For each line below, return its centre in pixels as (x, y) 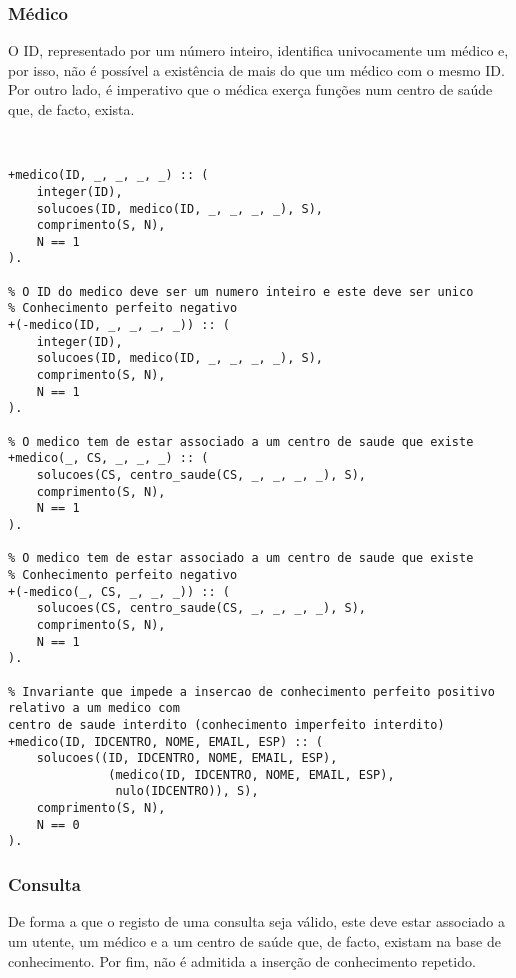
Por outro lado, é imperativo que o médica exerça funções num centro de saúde (250, 89)
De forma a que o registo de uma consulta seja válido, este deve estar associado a (256, 921)
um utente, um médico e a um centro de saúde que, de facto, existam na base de (254, 940)
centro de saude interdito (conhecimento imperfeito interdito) (226, 724)
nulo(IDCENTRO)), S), (187, 791)
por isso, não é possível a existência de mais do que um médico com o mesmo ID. (256, 69)
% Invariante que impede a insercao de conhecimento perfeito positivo (251, 691)
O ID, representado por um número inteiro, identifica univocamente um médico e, (258, 50)
